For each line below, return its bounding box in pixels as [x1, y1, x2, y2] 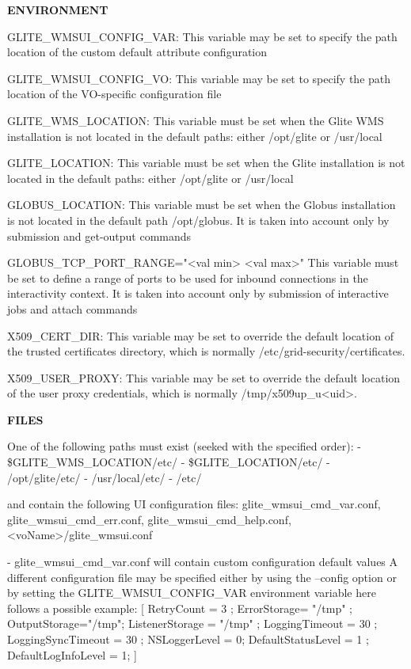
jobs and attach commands [7, 300, 138, 317]
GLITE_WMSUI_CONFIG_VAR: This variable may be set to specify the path [7, 28, 398, 44]
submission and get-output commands [7, 227, 192, 244]
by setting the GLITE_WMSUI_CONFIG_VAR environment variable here [7, 584, 376, 601]
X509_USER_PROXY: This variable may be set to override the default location [7, 369, 401, 386]
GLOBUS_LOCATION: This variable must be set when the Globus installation [7, 196, 396, 213]
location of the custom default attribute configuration [7, 44, 268, 60]
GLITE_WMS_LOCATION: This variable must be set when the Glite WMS [7, 112, 384, 128]
